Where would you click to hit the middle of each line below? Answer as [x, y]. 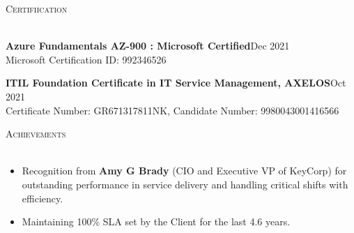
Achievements [36, 134]
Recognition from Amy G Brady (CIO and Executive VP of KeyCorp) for [184, 171]
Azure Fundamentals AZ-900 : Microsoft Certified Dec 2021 [148, 46]
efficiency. [43, 198]
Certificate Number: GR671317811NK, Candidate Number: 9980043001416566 [172, 110]
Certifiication [37, 8]
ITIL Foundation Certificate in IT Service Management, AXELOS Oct [176, 83]
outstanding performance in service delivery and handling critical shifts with [185, 184]
